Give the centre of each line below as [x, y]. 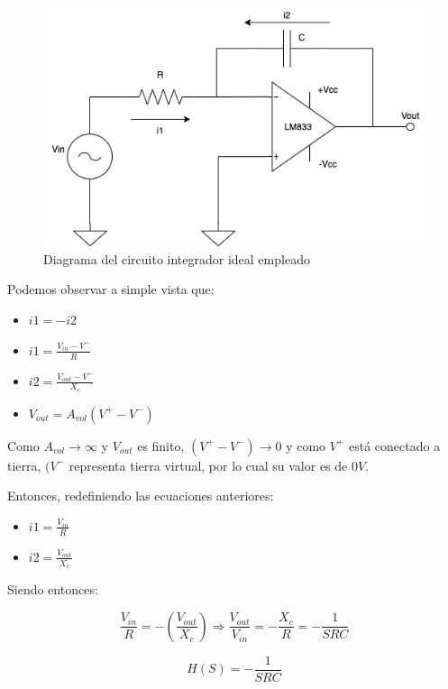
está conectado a [395, 445]
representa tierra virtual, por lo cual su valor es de [208, 465]
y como [306, 445]
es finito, [161, 445]
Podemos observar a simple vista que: [111, 289]
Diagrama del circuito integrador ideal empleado [177, 258]
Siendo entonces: [53, 588]
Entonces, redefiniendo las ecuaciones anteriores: [141, 496]
